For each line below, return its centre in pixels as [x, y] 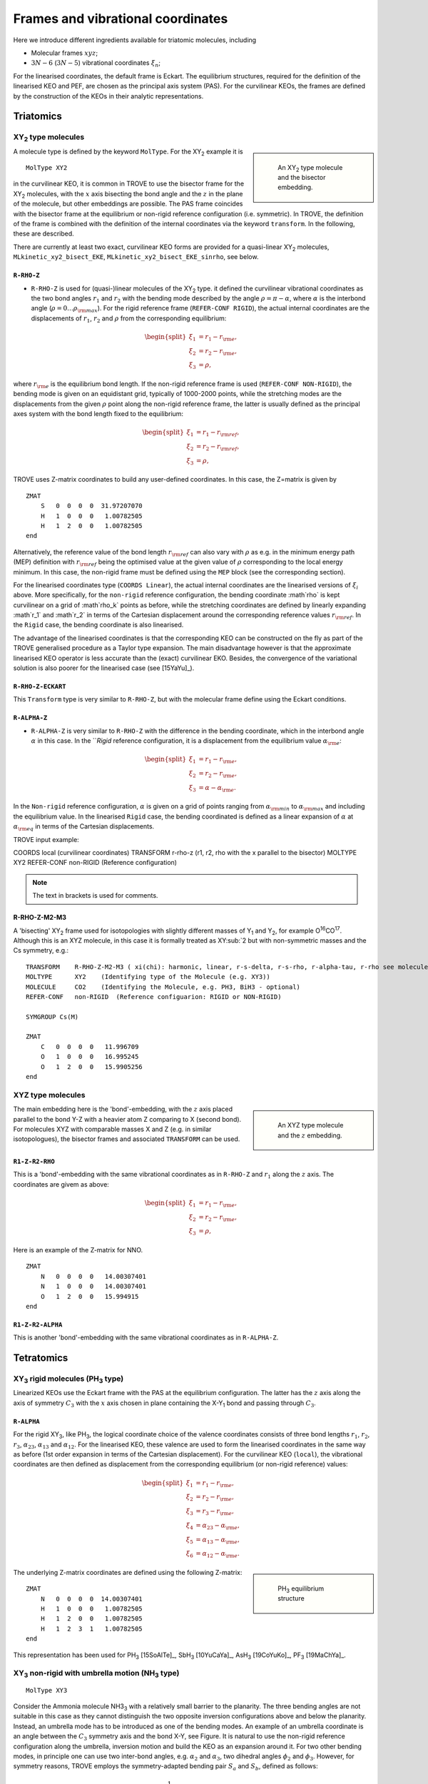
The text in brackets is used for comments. [95, 896]
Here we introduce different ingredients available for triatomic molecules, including [135, 40]
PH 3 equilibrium [301, 1589]
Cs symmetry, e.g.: [41, 951]
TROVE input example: [46, 839]
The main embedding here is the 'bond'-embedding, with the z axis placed [123, 1109]
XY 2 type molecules [49, 138]
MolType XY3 [47, 1690]
